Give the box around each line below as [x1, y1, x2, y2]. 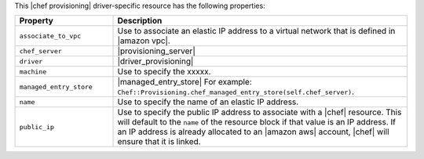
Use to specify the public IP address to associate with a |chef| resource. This [117, 107, 402, 117]
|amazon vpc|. [117, 35, 170, 46]
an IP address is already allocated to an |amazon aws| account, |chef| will [117, 126, 389, 137]
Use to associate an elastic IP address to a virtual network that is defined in [117, 26, 396, 37]
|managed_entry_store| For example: [117, 77, 253, 88]
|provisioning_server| [117, 45, 196, 56]
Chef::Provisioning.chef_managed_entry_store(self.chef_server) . [117, 86, 355, 97]
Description [117, 16, 163, 27]
